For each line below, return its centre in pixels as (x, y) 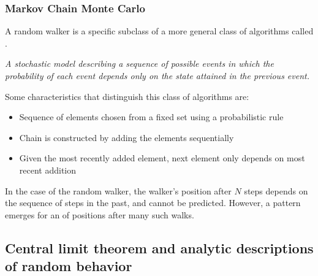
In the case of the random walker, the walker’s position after (118, 190)
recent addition (48, 170)
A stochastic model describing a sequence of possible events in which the (139, 63)
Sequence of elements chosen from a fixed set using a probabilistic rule (151, 117)
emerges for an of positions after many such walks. (100, 214)
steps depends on (276, 190)
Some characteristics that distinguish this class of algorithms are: (127, 96)
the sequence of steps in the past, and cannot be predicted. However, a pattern (153, 203)
